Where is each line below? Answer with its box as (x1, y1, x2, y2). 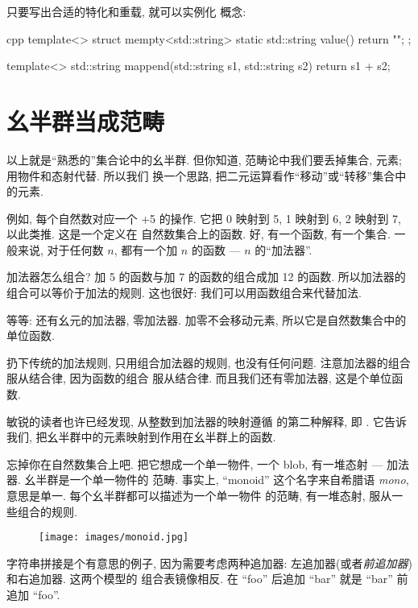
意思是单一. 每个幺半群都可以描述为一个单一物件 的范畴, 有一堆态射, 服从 (6, 487, 392, 503)
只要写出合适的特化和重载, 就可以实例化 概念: (6, 3, 246, 19)
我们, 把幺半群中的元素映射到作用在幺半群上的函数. (6, 428, 276, 445)
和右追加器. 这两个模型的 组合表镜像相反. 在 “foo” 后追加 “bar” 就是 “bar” (6, 570, 393, 587)
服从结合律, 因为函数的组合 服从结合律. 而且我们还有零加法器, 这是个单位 (6, 370, 392, 387)
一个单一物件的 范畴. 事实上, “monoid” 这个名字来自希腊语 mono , (69, 471, 409, 488)
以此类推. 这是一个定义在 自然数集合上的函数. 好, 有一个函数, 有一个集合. (6, 225, 391, 242)
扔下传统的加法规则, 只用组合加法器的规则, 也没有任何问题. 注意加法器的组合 (6, 354, 411, 370)
